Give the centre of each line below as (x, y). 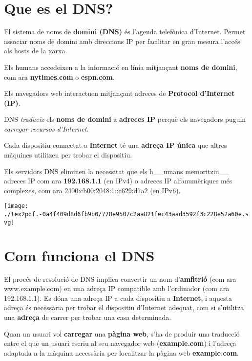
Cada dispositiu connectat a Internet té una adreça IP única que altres (115, 145)
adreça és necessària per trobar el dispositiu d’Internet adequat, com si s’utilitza (124, 307)
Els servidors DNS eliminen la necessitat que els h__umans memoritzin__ (117, 171)
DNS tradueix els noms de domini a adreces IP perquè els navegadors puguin (125, 119)
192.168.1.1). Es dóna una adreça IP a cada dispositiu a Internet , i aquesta (118, 298)
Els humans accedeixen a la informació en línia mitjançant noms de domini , (121, 67)
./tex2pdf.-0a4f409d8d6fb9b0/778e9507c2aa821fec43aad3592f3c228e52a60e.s (126, 214)
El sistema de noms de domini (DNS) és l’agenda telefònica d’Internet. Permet (125, 32)
